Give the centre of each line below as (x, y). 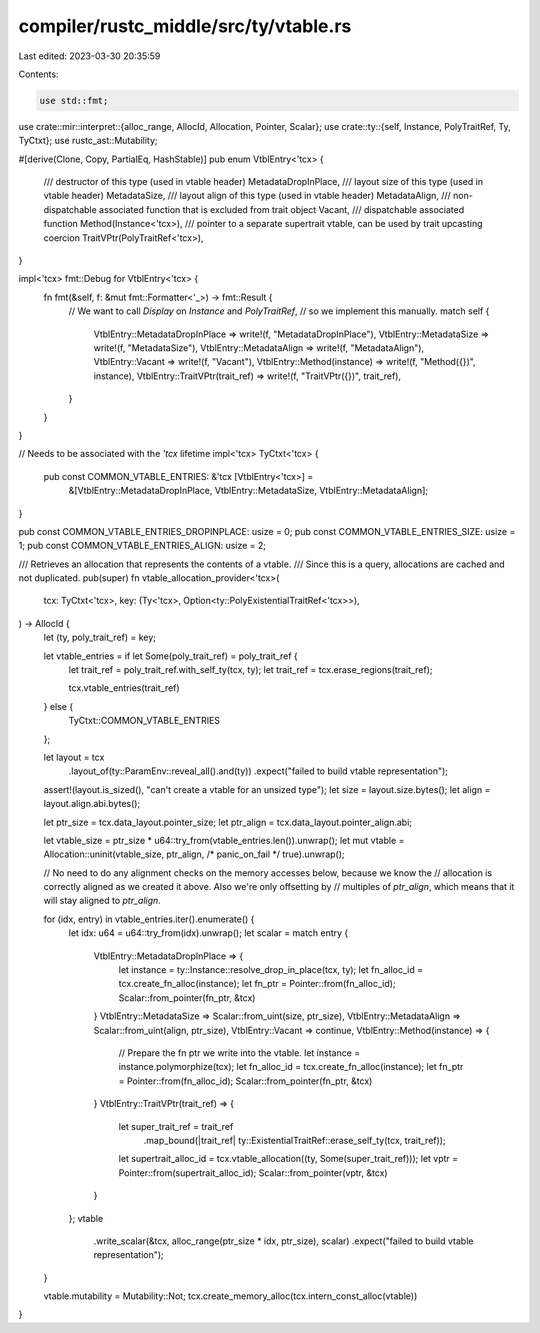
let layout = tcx (74, 757)
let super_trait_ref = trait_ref (176, 1126)
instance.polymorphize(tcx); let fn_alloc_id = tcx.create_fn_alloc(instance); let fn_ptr (291, 1067)
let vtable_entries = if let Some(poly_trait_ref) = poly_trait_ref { (171, 656)
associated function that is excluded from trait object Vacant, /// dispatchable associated (281, 209)
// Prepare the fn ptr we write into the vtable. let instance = (239, 1053)
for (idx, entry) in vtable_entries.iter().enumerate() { (149, 919)
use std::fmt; (74, 100)
